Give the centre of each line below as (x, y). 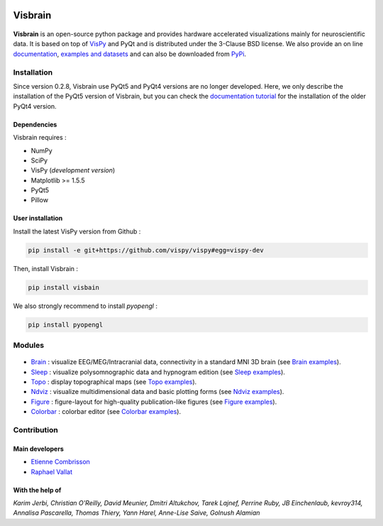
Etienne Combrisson (60, 462)
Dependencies (35, 124)
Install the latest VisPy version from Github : (77, 231)
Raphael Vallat (52, 471)
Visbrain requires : (40, 138)
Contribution (35, 430)
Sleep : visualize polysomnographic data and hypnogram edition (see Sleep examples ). (158, 372)
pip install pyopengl (66, 324)
